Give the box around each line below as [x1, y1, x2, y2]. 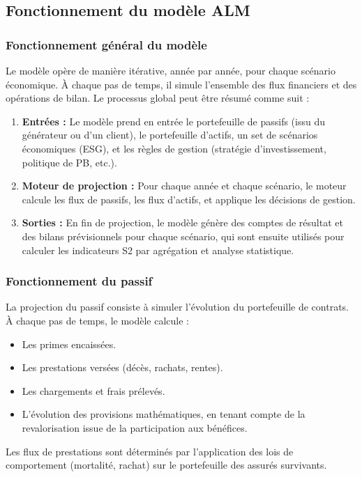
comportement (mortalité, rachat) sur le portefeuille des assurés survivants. [6, 458, 327, 472]
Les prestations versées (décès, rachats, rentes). [22, 360, 223, 375]
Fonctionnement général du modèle [6, 36, 207, 53]
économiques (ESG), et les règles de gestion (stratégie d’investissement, [22, 141, 326, 155]
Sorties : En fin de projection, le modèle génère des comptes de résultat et [22, 215, 343, 230]
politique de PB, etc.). [22, 155, 117, 169]
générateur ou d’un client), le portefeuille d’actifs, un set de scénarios [22, 127, 318, 142]
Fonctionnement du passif [6, 272, 153, 290]
